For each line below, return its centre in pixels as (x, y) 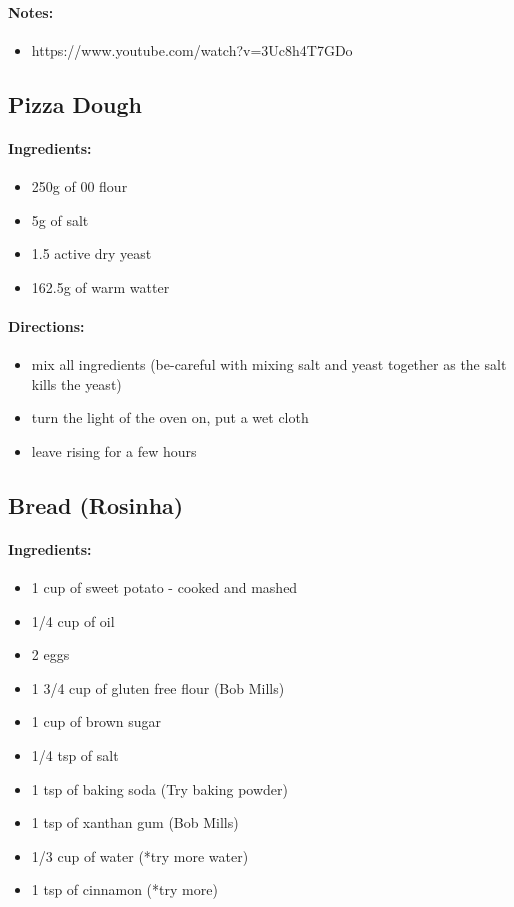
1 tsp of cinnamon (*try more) (124, 889)
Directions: (46, 325)
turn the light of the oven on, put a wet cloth (170, 417)
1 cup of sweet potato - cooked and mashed (164, 587)
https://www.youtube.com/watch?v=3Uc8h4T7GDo (192, 49)
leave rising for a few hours (114, 450)
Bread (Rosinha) (96, 504)
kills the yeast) (76, 383)
